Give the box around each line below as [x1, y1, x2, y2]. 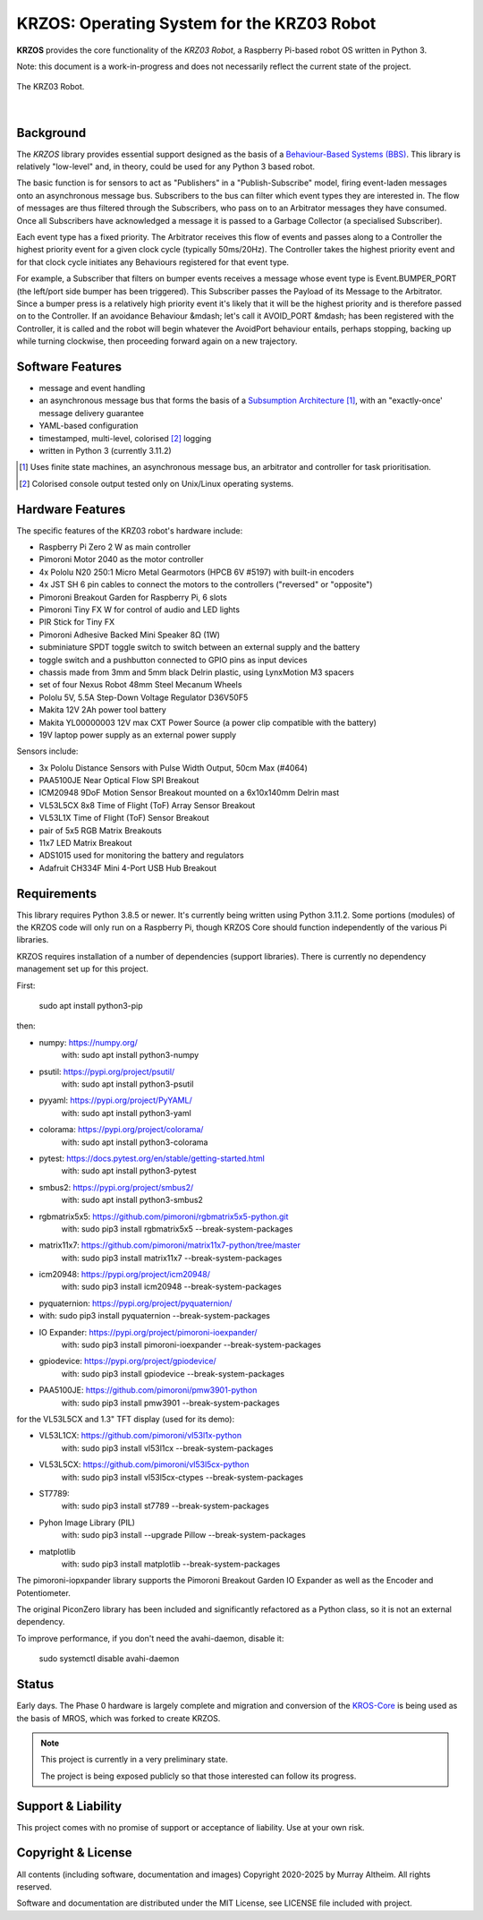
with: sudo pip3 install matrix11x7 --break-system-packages [61, 1252, 283, 1263]
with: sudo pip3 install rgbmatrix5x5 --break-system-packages [61, 1223, 293, 1234]
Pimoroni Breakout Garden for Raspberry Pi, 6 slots [38, 592, 227, 602]
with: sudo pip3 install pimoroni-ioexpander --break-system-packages [61, 1339, 322, 1351]
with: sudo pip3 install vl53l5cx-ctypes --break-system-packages [61, 1472, 304, 1482]
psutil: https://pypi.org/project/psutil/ [38, 1066, 175, 1077]
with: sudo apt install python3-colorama [61, 1137, 208, 1148]
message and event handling [38, 383, 146, 393]
